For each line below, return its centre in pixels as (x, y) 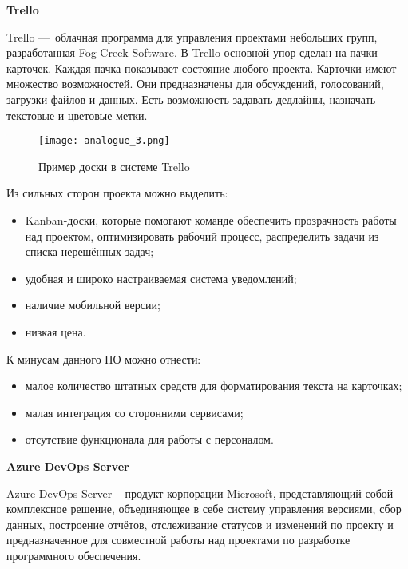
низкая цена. (55, 331)
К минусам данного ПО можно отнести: (104, 358)
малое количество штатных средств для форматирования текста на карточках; (214, 386)
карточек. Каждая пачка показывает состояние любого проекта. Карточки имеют (202, 68)
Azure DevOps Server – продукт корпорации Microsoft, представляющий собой (200, 493)
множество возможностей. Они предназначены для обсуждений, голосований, (195, 84)
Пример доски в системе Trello (114, 166)
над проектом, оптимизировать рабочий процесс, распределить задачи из (202, 235)
